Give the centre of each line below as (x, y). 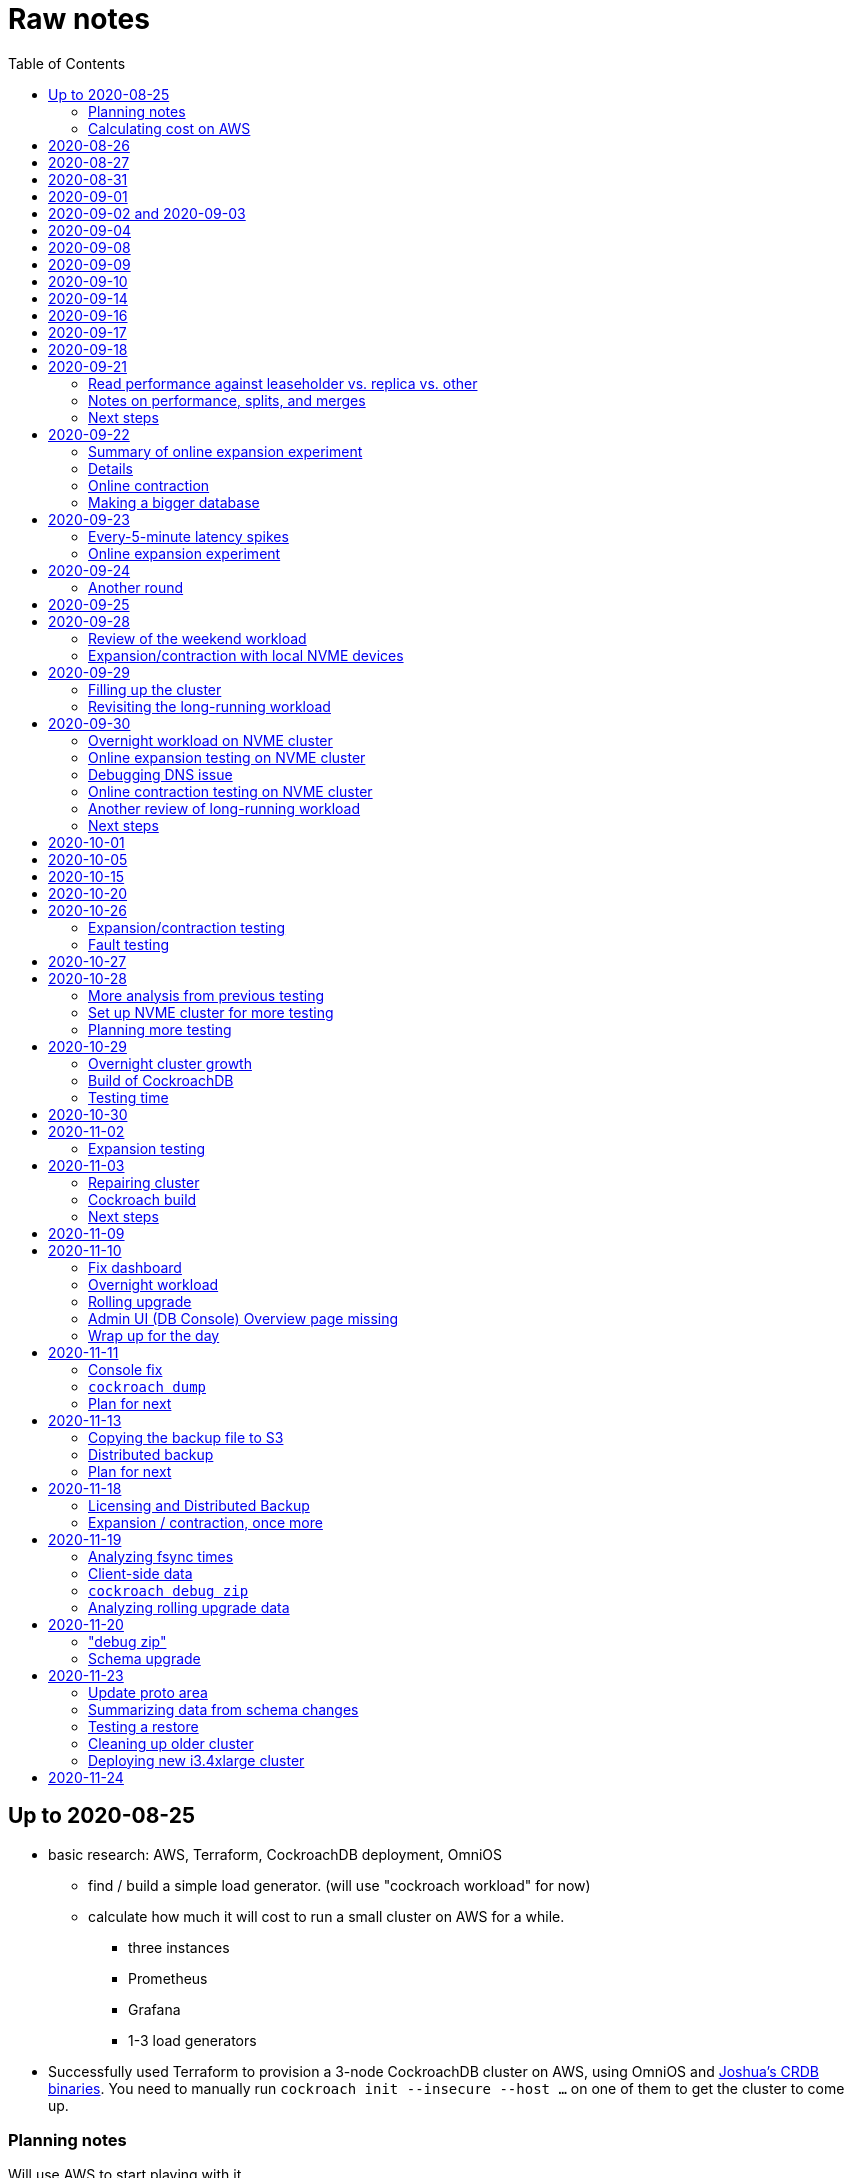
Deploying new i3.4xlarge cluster (196, 1760)
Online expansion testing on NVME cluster (227, 757)
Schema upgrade (144, 1658)
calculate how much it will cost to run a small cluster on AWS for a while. (326, 1916)
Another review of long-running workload (224, 808)
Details (110, 468)
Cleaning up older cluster (171, 1743)
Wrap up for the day (154, 1335)
